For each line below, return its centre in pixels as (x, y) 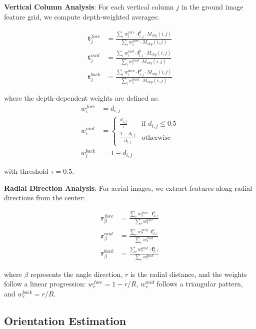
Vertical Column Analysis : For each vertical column (89, 7)
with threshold (26, 171)
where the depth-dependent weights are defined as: (81, 97)
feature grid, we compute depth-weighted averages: (82, 16)
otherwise (156, 137)
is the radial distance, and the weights (188, 274)
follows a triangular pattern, (200, 284)
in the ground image (212, 7)
